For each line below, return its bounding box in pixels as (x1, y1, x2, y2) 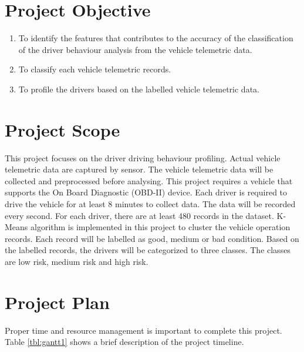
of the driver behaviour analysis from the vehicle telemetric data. (18, 43, 252, 55)
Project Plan (5, 290, 110, 314)
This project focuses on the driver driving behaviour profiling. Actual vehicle (5, 151, 281, 164)
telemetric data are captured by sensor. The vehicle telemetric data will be (5, 163, 273, 175)
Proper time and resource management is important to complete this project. (5, 324, 282, 336)
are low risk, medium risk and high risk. (5, 255, 148, 267)
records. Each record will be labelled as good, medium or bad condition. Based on (5, 232, 299, 244)
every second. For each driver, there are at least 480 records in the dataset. (5, 209, 274, 221)
